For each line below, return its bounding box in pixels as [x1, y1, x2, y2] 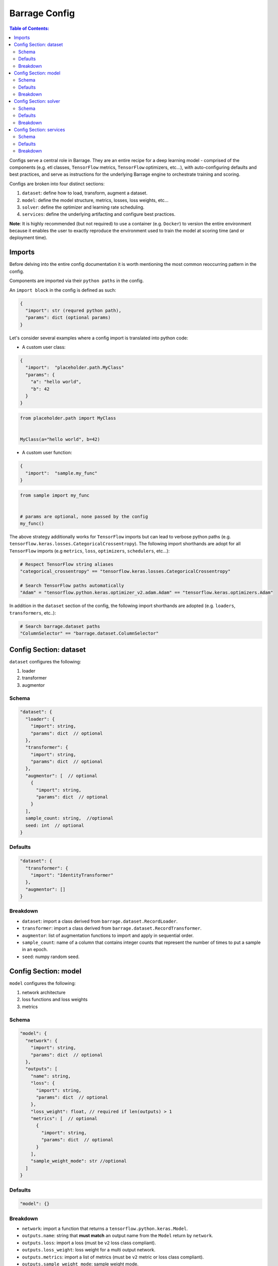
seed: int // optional [25, 822, 84, 828]
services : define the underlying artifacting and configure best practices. [22, 211, 176, 217]
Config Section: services [14, 127, 65, 133]
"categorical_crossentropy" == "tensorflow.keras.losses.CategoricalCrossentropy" [20, 569, 231, 574]
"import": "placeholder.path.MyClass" [25, 365, 124, 371]
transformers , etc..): [9, 610, 56, 616]
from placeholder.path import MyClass [20, 415, 116, 421]
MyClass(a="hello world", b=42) [20, 437, 101, 443]
